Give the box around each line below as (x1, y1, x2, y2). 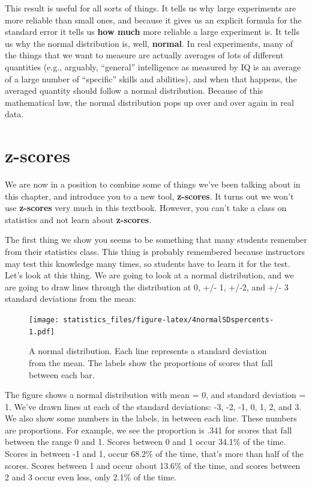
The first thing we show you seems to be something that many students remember (5, 233, 307, 246)
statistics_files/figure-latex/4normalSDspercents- (63, 316, 274, 324)
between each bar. (29, 368, 95, 381)
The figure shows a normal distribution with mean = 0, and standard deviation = (5, 388, 306, 401)
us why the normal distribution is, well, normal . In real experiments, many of (5, 37, 293, 49)
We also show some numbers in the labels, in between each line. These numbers (5, 412, 297, 424)
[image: (29, 316, 59, 324)
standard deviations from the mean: (5, 292, 136, 305)
